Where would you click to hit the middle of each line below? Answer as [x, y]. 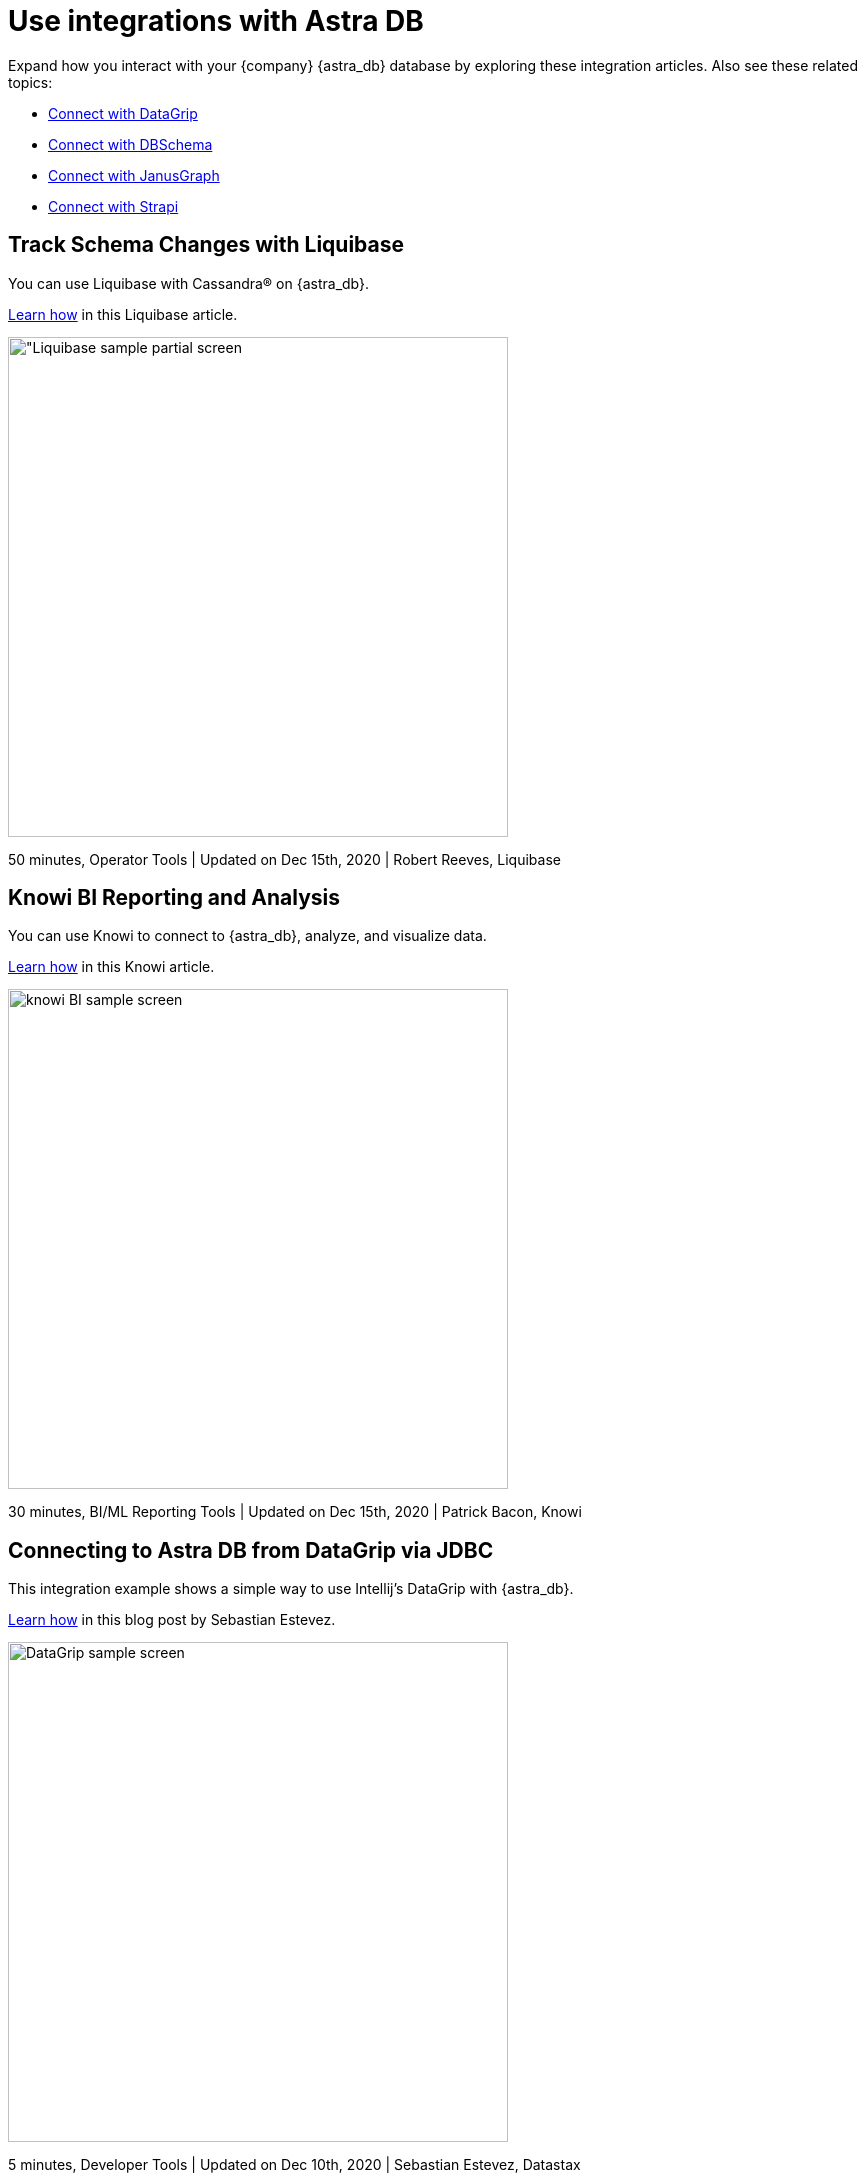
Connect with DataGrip [123, 113]
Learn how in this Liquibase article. [123, 314]
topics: [30, 82]
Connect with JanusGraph [134, 175]
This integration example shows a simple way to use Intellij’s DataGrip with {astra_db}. [291, 1589]
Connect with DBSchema [130, 144]
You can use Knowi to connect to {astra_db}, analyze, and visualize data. [247, 936]
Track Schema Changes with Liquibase [206, 245]
